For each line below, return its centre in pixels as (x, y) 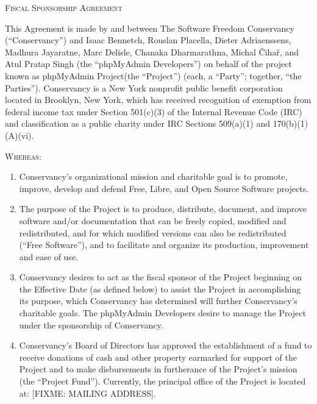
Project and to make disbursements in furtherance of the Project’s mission (158, 369)
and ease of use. (48, 256)
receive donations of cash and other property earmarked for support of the (158, 357)
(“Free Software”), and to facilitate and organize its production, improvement (164, 245)
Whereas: (23, 156)
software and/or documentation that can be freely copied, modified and (153, 220)
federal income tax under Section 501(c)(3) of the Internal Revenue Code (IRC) (154, 111)
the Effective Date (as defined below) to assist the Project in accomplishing (160, 289)
